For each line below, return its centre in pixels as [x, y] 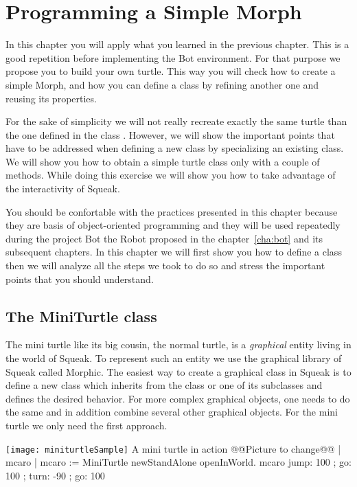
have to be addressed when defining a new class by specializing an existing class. [175, 148]
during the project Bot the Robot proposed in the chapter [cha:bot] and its [164, 238]
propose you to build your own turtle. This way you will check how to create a [171, 71]
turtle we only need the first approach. [87, 425]
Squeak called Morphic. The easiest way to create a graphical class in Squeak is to [178, 371]
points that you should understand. [80, 279]
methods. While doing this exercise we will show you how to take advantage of [171, 175]
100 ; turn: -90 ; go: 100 [55, 475]
